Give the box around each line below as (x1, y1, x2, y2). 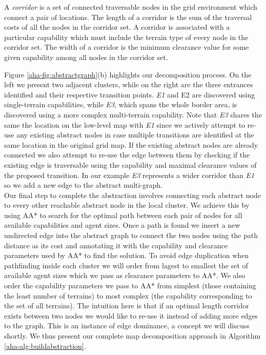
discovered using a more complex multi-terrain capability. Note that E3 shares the (4, 109, 262, 120)
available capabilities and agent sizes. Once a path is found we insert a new (4, 220, 240, 230)
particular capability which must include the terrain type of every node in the (4, 31, 249, 42)
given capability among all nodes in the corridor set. (4, 51, 168, 62)
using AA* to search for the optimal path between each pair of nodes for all (4, 209, 242, 220)
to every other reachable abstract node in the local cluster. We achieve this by (4, 200, 250, 210)
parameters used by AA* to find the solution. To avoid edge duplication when (4, 250, 249, 261)
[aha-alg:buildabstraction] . (4, 340, 86, 351)
